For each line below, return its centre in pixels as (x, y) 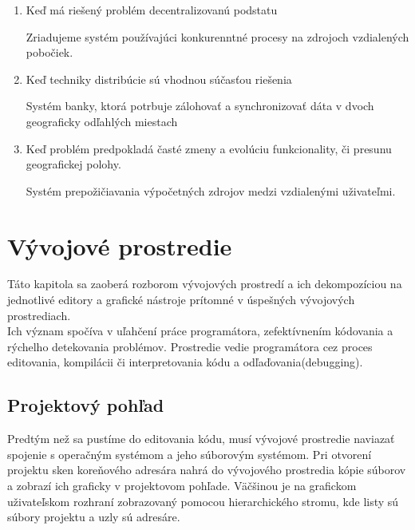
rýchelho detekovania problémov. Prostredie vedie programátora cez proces (190, 346)
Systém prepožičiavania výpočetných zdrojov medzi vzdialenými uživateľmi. (211, 190)
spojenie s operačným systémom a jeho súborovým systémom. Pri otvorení (190, 454)
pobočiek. (49, 52)
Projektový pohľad (86, 405)
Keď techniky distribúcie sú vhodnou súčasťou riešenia (159, 79)
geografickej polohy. (73, 164)
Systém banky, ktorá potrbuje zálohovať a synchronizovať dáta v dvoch (200, 106)
